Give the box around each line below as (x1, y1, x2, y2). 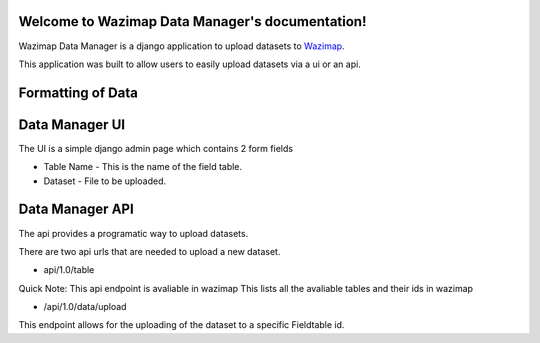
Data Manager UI (18, 116, 125, 133)
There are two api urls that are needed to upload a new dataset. (18, 245, 281, 257)
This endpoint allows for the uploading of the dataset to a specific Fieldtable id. (18, 319, 345, 331)
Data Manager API (18, 201, 134, 218)
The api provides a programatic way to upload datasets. (18, 227, 249, 239)
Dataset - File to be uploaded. (43, 175, 167, 187)
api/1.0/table (43, 264, 95, 276)
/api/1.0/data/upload (43, 301, 127, 313)
